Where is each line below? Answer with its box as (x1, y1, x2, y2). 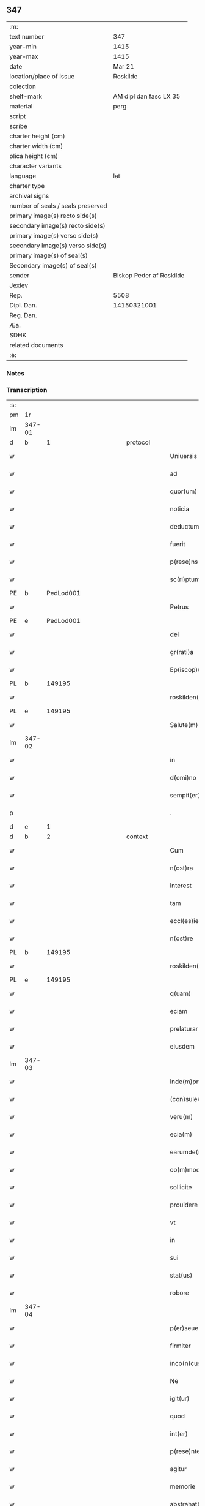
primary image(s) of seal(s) (9, 251, 88, 260)
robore (170, 1289, 189, 1297)
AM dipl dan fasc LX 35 (113, 92, 181, 100)
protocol (126, 438, 151, 446)
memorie (170, 1482, 196, 1491)
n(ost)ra (170, 864, 193, 872)
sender (9, 271, 30, 279)
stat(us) (170, 1271, 193, 1279)
